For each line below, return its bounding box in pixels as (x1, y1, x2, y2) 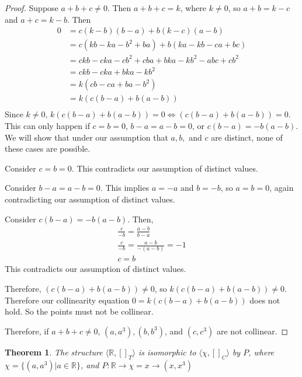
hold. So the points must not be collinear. (5, 305, 154, 317)
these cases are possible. (5, 142, 91, 155)
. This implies (100, 181, 150, 194)
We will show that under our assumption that (5, 131, 168, 143)
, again (269, 181, 294, 194)
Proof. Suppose (5, 2, 58, 13)
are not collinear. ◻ (216, 324, 289, 337)
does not (249, 294, 280, 306)
